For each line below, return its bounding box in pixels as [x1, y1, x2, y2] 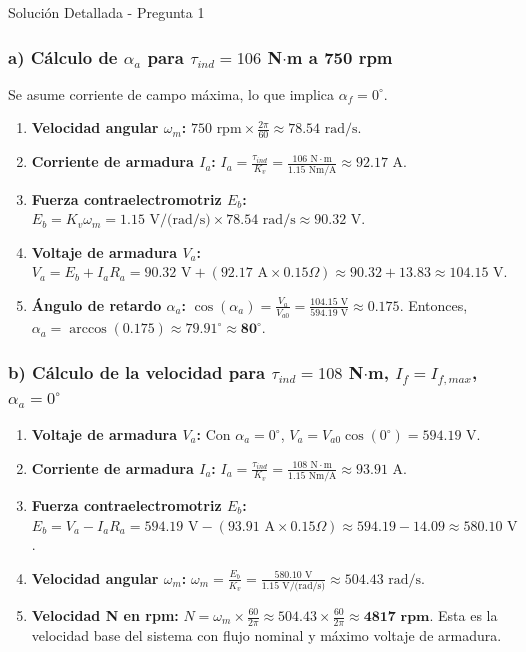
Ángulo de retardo [31, 294, 162, 315]
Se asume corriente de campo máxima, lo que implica [8, 83, 335, 104]
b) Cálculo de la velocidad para [8, 359, 266, 384]
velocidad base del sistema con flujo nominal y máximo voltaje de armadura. [31, 624, 502, 645]
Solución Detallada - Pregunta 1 [8, 2, 205, 22]
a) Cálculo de [8, 44, 118, 69]
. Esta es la [429, 605, 498, 625]
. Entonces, [399, 294, 468, 315]
